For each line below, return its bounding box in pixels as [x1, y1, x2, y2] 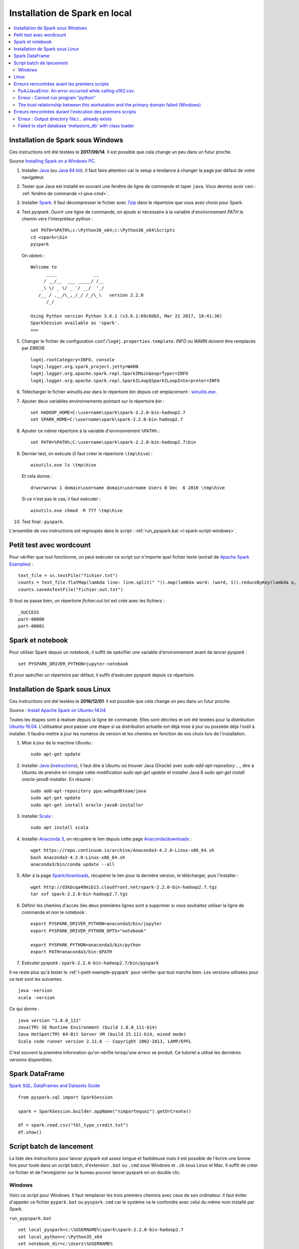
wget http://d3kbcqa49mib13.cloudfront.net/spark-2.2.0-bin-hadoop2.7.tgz [30, 884, 217, 890]
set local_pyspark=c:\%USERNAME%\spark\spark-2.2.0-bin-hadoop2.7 [18, 1227, 184, 1233]
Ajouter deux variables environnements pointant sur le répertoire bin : [21, 398, 164, 404]
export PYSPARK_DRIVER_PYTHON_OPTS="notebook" [30, 928, 147, 934]
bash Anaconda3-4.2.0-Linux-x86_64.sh [30, 854, 126, 860]
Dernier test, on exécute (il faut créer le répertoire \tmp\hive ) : [21, 450, 153, 457]
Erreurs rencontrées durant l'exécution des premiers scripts [13, 109, 137, 115]
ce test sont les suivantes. [9, 976, 63, 982]
